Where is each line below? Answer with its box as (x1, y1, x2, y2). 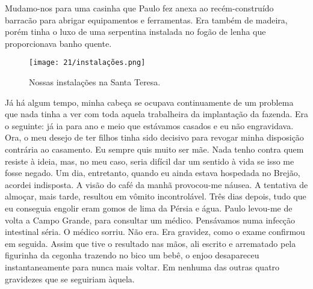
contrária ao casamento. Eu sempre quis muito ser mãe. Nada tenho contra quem (5, 143, 304, 155)
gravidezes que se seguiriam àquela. (5, 272, 135, 285)
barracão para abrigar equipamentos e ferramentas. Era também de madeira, (5, 13, 288, 26)
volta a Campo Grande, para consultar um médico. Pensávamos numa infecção (5, 213, 296, 226)
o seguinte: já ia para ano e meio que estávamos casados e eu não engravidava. (5, 119, 294, 132)
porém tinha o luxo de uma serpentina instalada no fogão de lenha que (5, 25, 266, 38)
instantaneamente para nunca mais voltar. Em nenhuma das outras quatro (5, 260, 280, 273)
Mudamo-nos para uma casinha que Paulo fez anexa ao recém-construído (5, 2, 274, 14)
